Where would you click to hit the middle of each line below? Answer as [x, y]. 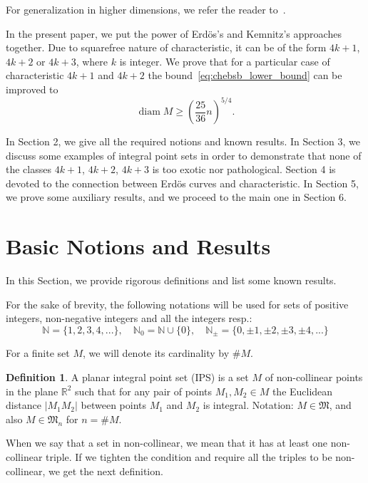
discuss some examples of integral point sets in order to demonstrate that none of [184, 155]
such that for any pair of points [144, 391]
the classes [29, 169]
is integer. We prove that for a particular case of [225, 61]
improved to [32, 89]
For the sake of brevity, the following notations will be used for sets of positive [177, 304]
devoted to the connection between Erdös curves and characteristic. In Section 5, [182, 183]
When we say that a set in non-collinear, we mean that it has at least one [167, 443]
